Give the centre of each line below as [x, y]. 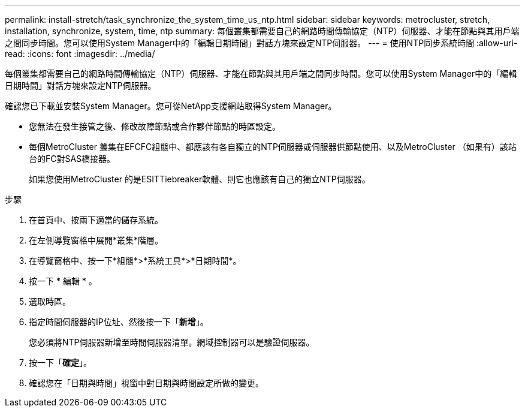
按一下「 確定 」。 [60, 363]
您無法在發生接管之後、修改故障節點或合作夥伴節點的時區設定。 [155, 126]
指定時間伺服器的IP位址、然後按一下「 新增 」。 [119, 322]
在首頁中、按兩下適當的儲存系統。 [96, 220]
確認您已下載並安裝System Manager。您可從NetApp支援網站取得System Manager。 [171, 106]
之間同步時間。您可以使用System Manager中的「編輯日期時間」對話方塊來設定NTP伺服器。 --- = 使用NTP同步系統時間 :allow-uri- [261, 43]
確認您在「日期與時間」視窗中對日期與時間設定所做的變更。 [146, 383]
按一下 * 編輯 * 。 [63, 281]
